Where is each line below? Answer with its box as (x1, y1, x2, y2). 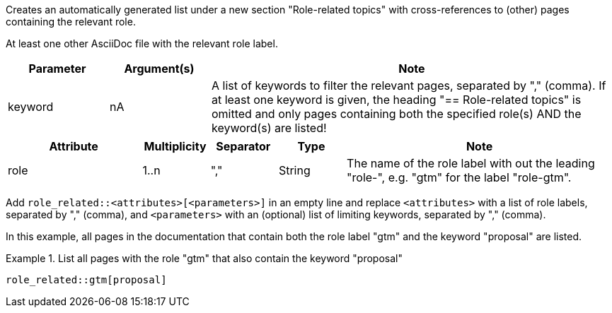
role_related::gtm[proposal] (6, 274, 167, 285)
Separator (216, 139, 271, 153)
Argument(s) (124, 61, 195, 76)
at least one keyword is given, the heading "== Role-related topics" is (211, 93, 582, 107)
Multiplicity (144, 139, 207, 153)
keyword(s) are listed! (211, 121, 327, 135)
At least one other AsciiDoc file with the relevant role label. (6, 37, 278, 49)
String (278, 163, 311, 177)
